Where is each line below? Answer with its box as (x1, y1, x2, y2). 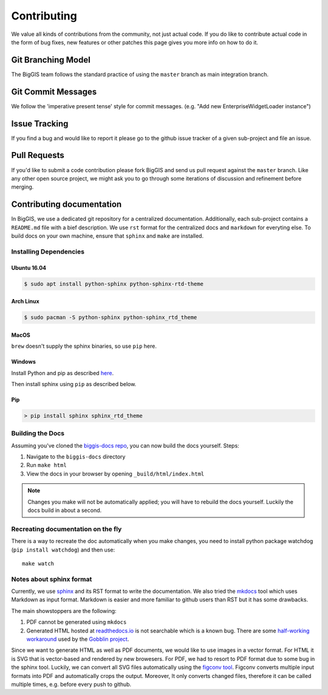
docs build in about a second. (27, 507, 102, 514)
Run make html (26, 462, 67, 469)
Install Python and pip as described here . (11, 369, 114, 376)
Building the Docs (11, 429, 65, 438)
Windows (11, 358, 36, 365)
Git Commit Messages (11, 86, 97, 97)
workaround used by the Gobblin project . (26, 635, 129, 643)
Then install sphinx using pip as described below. (11, 380, 137, 387)
